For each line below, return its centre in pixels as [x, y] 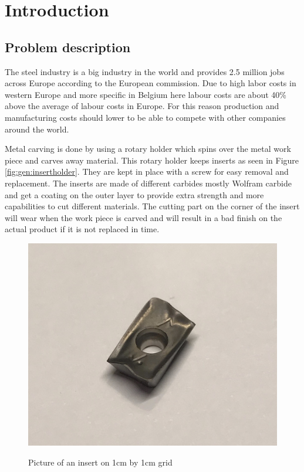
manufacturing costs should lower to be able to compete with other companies [145, 117]
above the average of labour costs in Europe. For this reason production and [142, 106]
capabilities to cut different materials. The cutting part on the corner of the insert [152, 206]
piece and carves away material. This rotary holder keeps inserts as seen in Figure [152, 160]
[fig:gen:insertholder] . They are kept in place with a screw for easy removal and [147, 172]
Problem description [68, 47]
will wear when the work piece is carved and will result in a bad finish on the [143, 217]
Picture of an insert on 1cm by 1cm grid [100, 462]
